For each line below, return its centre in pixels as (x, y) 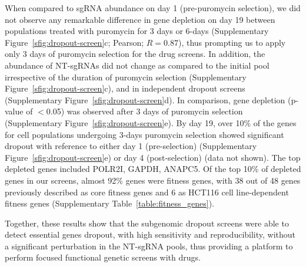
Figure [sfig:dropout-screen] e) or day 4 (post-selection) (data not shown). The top (153, 157)
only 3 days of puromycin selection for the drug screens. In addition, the (135, 54)
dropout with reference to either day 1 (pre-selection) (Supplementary (131, 146)
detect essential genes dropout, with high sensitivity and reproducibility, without (150, 234)
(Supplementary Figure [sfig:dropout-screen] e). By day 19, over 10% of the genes (151, 122)
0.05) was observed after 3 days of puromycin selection (144, 111)
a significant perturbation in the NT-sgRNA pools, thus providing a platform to (149, 246)
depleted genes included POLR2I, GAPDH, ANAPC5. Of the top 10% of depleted (153, 169)
